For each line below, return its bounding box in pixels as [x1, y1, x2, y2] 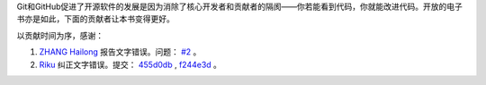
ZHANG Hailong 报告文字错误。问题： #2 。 [39, 47, 202, 57]
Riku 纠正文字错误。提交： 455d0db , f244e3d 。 [39, 59, 222, 70]
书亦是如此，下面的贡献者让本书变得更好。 [16, 13, 175, 24]
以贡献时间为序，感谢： [16, 30, 103, 40]
